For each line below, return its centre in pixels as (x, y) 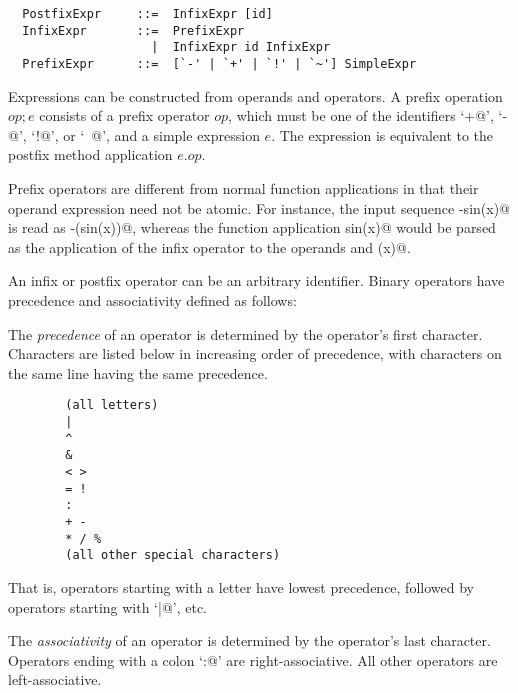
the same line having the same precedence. (138, 372)
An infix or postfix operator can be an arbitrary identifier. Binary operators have (256, 280)
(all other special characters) (173, 555)
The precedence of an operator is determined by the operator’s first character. (245, 333)
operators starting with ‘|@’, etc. (108, 606)
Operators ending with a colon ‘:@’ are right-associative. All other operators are (253, 659)
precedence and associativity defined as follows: (152, 299)
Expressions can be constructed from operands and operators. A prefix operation (255, 95)
